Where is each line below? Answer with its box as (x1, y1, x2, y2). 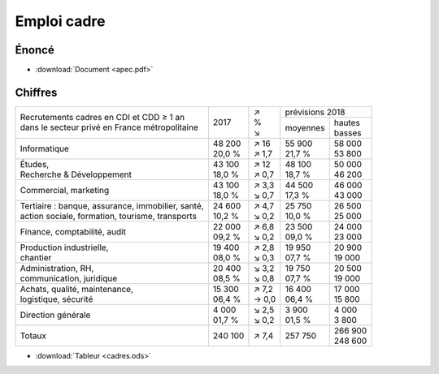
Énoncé (15, 43, 54, 57)
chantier (20, 251, 52, 263)
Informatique (20, 143, 69, 154)
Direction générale (20, 309, 91, 320)
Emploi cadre (15, 12, 106, 30)
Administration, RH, (20, 262, 94, 273)
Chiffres (15, 85, 58, 99)
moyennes (285, 122, 325, 133)
